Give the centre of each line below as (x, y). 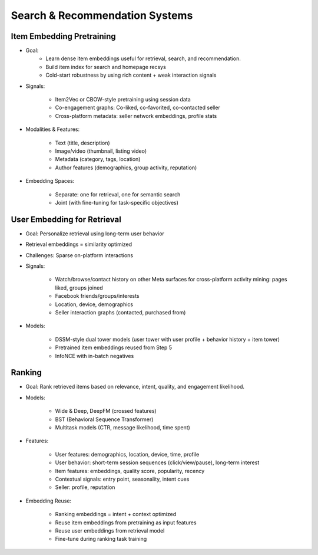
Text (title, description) (82, 143)
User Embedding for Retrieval (66, 219)
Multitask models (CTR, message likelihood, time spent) (123, 427)
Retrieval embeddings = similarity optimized (79, 244)
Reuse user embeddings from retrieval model (110, 530)
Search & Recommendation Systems (102, 15)
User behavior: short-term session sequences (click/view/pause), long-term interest (157, 462)
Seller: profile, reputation (85, 487)
